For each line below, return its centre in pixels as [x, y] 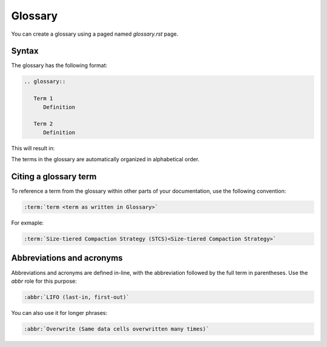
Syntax [25, 51]
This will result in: [33, 148]
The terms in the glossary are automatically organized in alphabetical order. [105, 159]
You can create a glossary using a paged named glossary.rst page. [95, 34]
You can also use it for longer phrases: [59, 312]
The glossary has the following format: [59, 65]
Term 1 [43, 99]
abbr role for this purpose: [44, 281]
